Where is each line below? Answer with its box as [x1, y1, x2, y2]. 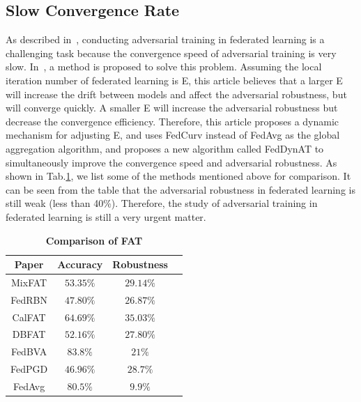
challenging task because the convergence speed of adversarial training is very [6, 45, 337, 60]
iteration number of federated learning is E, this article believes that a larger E [6, 72, 343, 87]
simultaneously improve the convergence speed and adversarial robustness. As [6, 155, 337, 169]
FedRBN [10, 292, 47, 307]
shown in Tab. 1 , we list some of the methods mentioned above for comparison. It [6, 169, 351, 183]
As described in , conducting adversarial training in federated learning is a [6, 32, 325, 47]
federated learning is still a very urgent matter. [6, 209, 206, 224]
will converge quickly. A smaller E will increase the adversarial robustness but [6, 100, 338, 115]
